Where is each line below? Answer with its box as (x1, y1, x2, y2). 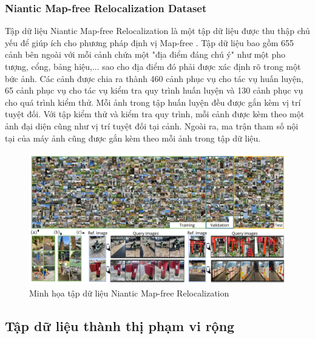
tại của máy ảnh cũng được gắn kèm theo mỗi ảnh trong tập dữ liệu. (5, 131, 261, 144)
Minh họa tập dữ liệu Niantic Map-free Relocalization (29, 286, 229, 299)
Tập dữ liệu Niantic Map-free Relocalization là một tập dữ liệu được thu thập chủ (5, 24, 310, 37)
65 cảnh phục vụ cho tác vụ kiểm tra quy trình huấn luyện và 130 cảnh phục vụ (5, 84, 303, 97)
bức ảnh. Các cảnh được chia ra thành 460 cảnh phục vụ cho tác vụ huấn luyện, (5, 72, 304, 84)
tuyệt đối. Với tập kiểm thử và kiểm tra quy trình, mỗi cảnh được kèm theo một (5, 108, 305, 120)
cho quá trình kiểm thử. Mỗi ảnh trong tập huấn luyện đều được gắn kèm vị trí (5, 95, 301, 108)
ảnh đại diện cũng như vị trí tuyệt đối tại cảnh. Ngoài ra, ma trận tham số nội (5, 119, 299, 132)
